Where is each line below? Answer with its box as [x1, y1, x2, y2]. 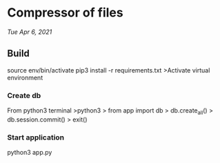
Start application [7, 133, 65, 142]
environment [7, 73, 43, 81]
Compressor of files [7, 5, 123, 21]
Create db [7, 90, 41, 100]
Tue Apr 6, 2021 [7, 28, 52, 36]
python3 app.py [7, 148, 52, 157]
